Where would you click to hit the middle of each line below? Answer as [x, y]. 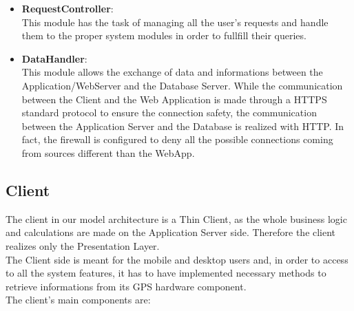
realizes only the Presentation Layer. [83, 245]
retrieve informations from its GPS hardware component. [126, 286]
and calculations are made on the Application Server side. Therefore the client [171, 232]
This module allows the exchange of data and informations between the [172, 72]
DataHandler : [54, 58]
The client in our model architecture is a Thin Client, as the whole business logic [176, 218]
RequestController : [67, 8]
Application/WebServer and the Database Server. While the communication [182, 85]
